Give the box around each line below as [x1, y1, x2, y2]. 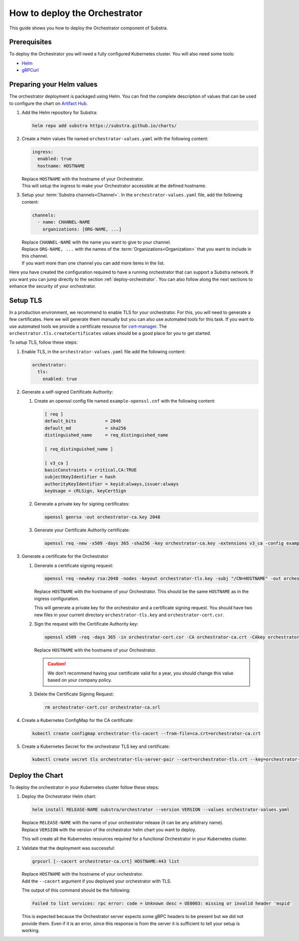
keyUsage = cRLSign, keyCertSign [44, 488, 127, 494]
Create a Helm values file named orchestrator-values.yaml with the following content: [21, 135, 209, 142]
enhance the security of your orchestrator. [9, 283, 97, 289]
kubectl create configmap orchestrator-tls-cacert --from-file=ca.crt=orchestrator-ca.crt [32, 730, 261, 736]
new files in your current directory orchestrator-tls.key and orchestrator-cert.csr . [34, 612, 224, 618]
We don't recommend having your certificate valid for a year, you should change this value [47, 670, 234, 676]
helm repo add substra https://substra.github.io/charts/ [32, 123, 177, 128]
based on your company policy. [47, 677, 112, 683]
